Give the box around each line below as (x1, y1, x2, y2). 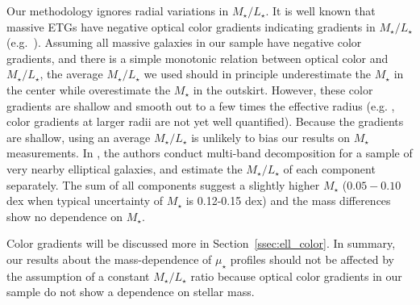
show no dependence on (6, 207, 123, 224)
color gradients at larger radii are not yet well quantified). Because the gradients (6, 113, 404, 130)
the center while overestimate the (6, 81, 171, 98)
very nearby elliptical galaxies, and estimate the (6, 160, 243, 177)
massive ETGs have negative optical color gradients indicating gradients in (6, 18, 376, 35)
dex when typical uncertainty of (6, 192, 164, 209)
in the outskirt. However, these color (193, 81, 373, 98)
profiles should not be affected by (230, 250, 394, 267)
